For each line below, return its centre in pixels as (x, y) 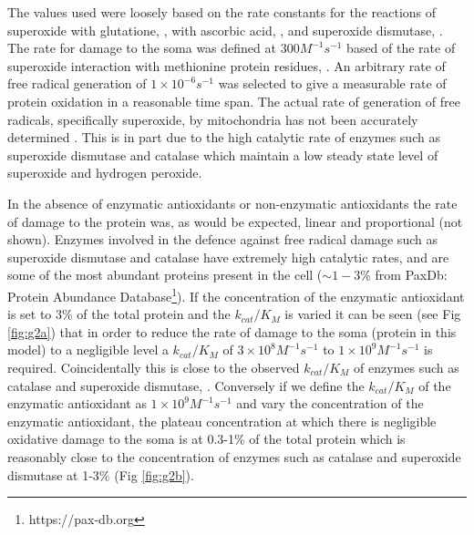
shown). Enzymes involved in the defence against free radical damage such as (222, 239)
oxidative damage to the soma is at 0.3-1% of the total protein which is (206, 439)
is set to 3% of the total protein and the (119, 314)
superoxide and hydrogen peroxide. (105, 173)
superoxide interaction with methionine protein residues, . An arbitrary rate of (227, 65)
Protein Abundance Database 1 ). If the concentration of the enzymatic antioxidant (236, 294)
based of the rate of (401, 48)
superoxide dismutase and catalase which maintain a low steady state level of (223, 154)
